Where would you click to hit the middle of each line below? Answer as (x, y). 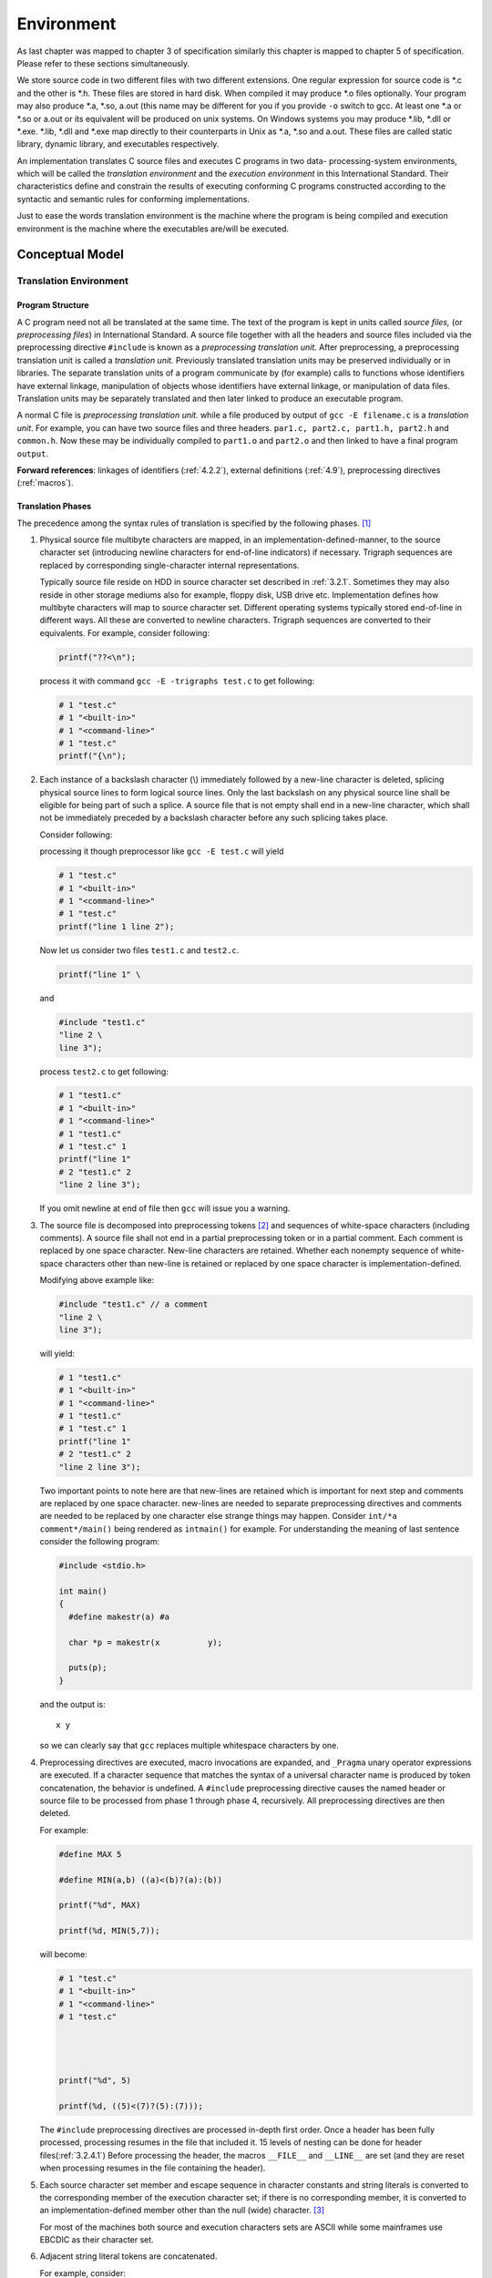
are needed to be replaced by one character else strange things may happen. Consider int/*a (219, 1516)
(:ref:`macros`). (45, 483)
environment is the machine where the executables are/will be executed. (153, 229)
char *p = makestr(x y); (146, 1642)
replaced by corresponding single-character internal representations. (169, 565)
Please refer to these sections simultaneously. (103, 63)
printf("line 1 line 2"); (117, 926)
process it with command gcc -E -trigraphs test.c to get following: (177, 681)
